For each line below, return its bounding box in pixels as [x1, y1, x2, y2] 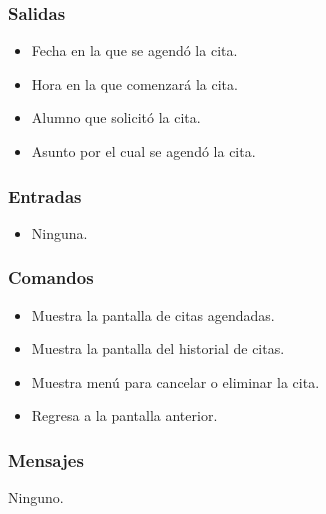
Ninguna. [31, 222, 88, 243]
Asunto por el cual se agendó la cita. [31, 141, 256, 161]
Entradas [8, 183, 82, 208]
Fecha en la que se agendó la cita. [31, 40, 238, 61]
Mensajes [8, 447, 84, 472]
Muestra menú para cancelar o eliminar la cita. [31, 371, 320, 392]
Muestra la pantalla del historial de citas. [31, 338, 285, 359]
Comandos [8, 265, 94, 290]
